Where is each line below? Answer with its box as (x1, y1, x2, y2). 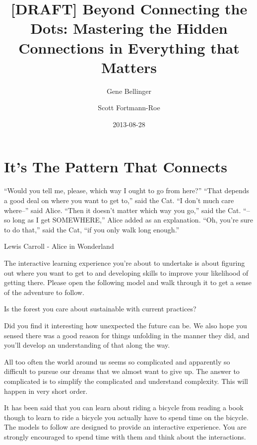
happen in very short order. (4, 385, 88, 396)
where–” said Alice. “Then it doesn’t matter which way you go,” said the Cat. (4, 205, 241, 215)
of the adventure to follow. (4, 287, 84, 297)
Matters (101, 57, 157, 77)
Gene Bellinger (106, 85, 152, 96)
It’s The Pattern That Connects (4, 156, 227, 177)
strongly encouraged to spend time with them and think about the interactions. (4, 431, 246, 442)
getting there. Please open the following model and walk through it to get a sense (4, 277, 252, 288)
